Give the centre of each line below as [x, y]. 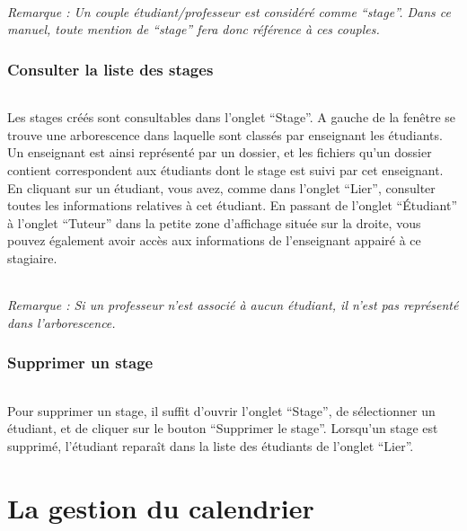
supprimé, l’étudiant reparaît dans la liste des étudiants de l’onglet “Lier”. [211, 446]
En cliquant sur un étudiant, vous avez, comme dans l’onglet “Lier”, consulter [221, 187]
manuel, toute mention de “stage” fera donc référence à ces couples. [194, 29]
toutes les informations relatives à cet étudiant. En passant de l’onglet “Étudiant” [233, 205]
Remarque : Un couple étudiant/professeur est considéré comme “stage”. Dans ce [229, 11]
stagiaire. [32, 258]
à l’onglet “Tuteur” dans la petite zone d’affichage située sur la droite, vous [214, 222]
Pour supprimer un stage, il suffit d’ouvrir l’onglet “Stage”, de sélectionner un [221, 410]
